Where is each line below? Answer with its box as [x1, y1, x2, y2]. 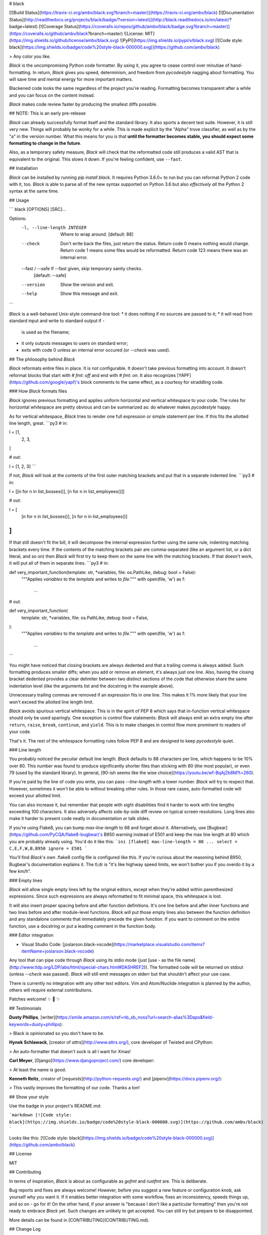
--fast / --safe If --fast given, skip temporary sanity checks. [21, 265, 143, 271]
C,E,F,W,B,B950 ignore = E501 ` [9, 845, 87, 851]
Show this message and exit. [60, 290, 119, 296]
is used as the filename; [21, 329, 70, 335]
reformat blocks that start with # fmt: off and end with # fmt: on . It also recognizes [9, 372, 176, 378]
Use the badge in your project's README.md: [9, 1103, 101, 1109]
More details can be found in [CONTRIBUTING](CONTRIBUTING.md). [9, 1217, 150, 1223]
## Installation [9, 165, 38, 171]
